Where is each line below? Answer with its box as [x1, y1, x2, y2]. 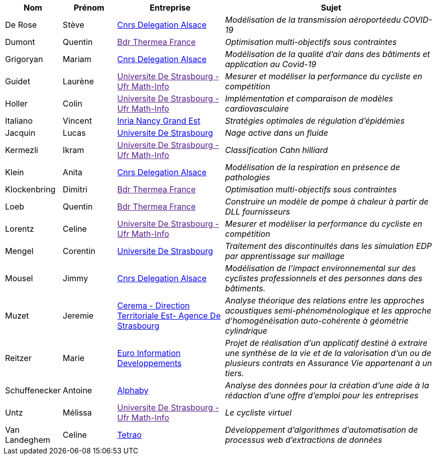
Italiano [5, 116, 33, 126]
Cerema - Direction [117, 300, 190, 311]
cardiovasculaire [225, 104, 289, 114]
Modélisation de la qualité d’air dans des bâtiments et [225, 49, 430, 59]
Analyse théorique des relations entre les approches [225, 295, 425, 305]
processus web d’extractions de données [225, 435, 382, 445]
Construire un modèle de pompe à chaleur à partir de [225, 196, 429, 207]
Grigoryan [5, 54, 43, 64]
